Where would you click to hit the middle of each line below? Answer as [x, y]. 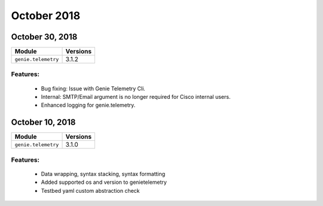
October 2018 [46, 16]
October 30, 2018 [44, 37]
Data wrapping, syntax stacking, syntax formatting [103, 174]
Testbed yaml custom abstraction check [90, 190]
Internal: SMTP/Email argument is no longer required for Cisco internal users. [136, 97]
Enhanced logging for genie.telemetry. [88, 105]
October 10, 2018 [43, 122]
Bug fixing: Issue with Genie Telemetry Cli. [93, 88]
